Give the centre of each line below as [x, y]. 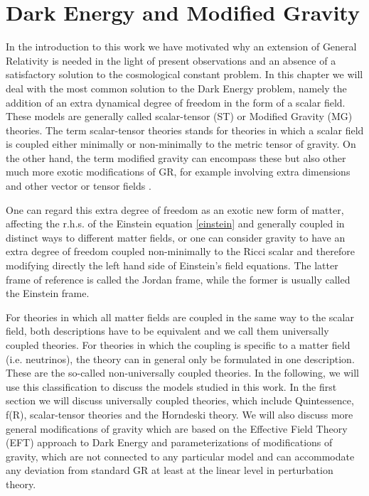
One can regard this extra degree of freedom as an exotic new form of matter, [175, 209]
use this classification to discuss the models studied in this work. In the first [171, 386]
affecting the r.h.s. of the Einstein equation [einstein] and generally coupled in [175, 223]
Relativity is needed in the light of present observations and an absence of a [171, 60]
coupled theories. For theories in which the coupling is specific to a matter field [178, 345]
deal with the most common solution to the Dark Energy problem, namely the [176, 88]
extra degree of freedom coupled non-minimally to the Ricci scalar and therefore [180, 251]
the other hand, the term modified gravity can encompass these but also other [176, 157]
